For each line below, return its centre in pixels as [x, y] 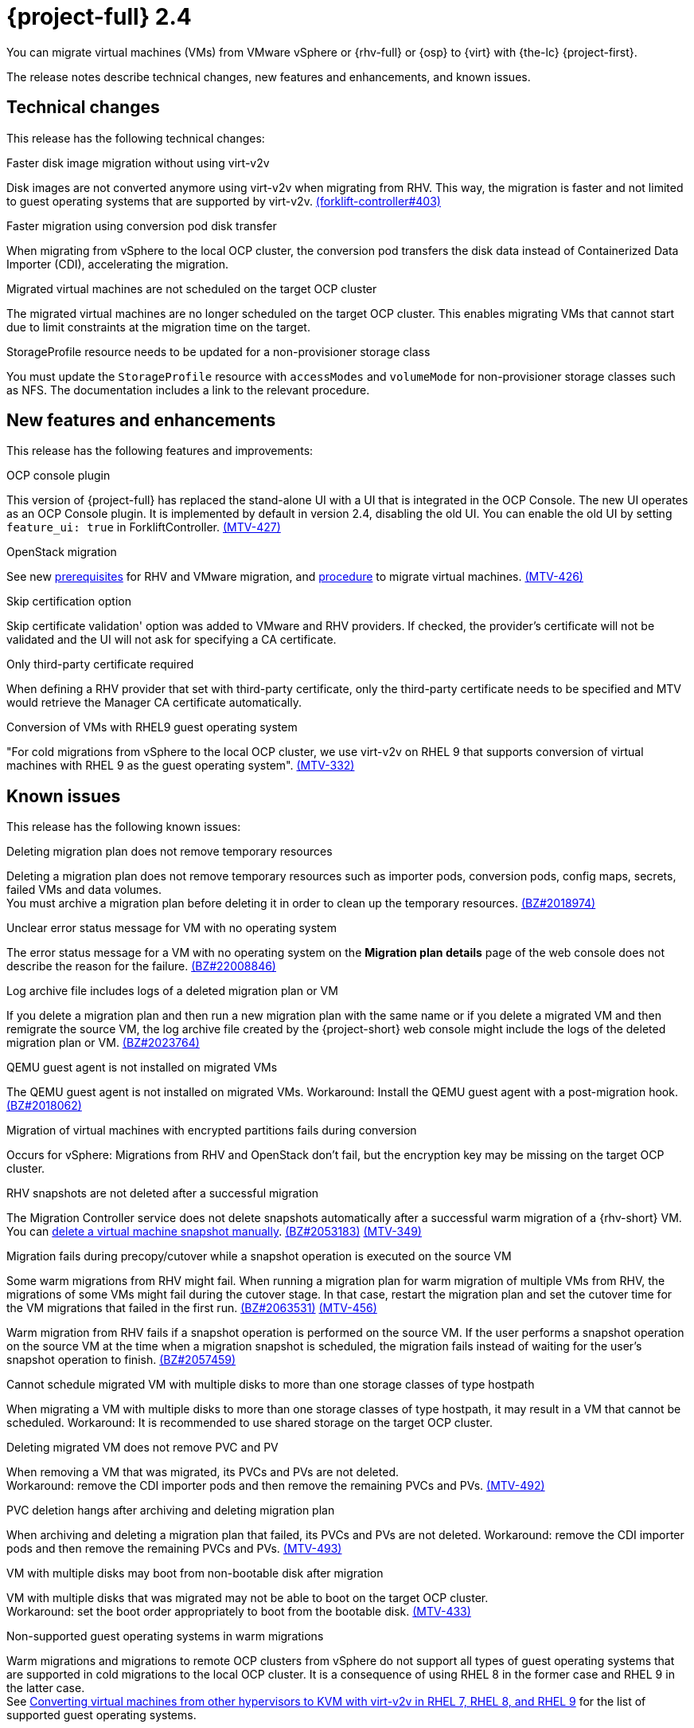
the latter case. [46, 1688]
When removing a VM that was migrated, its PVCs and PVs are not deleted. [203, 1472]
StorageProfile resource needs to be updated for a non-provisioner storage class [218, 351]
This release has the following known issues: [124, 827]
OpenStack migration [62, 552]
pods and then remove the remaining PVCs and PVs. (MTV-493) [174, 1549]
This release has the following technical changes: [136, 138]
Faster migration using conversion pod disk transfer [142, 225]
